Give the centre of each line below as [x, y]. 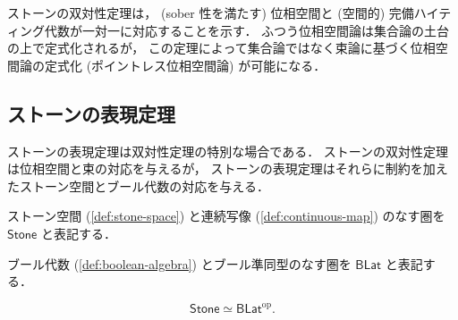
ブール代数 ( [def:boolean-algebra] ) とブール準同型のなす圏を [179, 263]
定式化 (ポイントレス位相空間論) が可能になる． [185, 65]
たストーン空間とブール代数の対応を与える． [138, 185]
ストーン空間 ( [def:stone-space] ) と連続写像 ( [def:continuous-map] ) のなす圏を [226, 216]
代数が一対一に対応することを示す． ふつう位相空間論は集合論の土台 [247, 30]
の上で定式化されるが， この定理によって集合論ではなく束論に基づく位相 [221, 48]
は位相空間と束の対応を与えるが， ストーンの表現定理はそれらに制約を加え [228, 168]
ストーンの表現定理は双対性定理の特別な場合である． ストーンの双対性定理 [228, 151]
